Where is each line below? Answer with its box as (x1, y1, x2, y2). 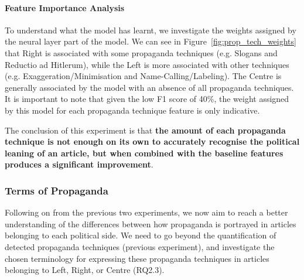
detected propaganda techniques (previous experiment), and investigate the (5, 240, 275, 252)
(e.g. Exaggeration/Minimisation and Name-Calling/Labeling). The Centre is (5, 70, 282, 82)
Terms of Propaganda (5, 183, 108, 197)
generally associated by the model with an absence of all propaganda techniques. (5, 81, 294, 93)
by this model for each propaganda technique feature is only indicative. (5, 104, 260, 116)
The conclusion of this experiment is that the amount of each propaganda (5, 124, 286, 136)
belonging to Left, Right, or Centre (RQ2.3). (5, 264, 165, 276)
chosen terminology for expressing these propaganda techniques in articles (5, 252, 269, 264)
